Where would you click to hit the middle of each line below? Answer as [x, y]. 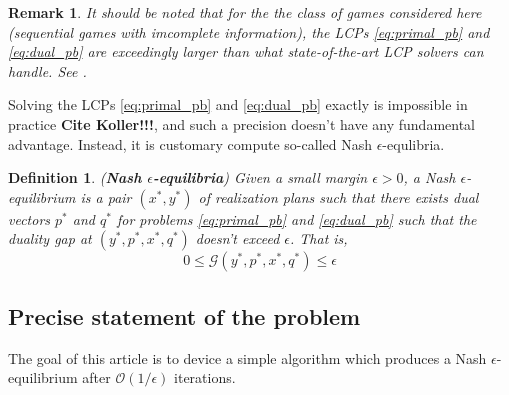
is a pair [106, 196]
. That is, [319, 238]
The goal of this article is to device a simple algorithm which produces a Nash [247, 357]
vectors [29, 218]
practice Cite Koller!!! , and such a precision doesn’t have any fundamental [242, 123]
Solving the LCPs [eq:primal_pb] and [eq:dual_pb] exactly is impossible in [238, 104]
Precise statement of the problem [184, 315]
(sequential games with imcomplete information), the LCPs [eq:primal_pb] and [249, 31]
